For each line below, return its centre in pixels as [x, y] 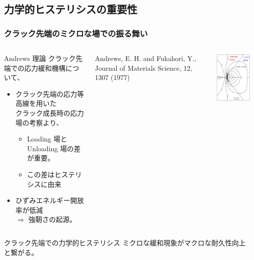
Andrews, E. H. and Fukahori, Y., [146, 58]
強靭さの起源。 [53, 219]
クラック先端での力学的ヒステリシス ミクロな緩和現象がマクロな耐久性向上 [125, 242]
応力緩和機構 [45, 68]
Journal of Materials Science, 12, [144, 68]
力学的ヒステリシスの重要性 [71, 9]
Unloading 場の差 [54, 148]
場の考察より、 [39, 122]
